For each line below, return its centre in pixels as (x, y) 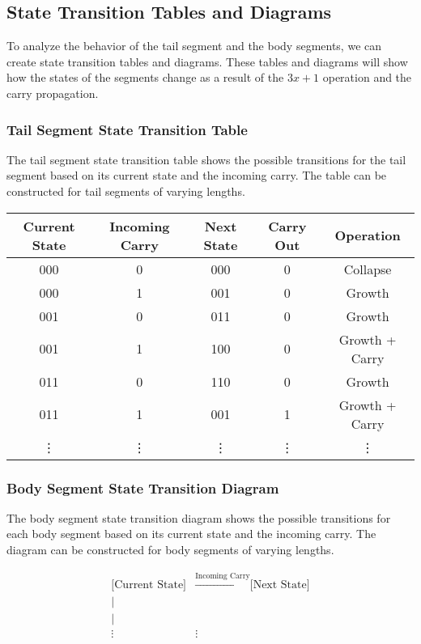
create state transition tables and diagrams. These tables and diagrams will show (207, 61)
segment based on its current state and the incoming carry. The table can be (197, 175)
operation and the (367, 77)
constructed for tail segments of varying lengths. (126, 191)
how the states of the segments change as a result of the (145, 77)
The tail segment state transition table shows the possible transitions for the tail (206, 159)
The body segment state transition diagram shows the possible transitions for (199, 517)
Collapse (368, 269)
